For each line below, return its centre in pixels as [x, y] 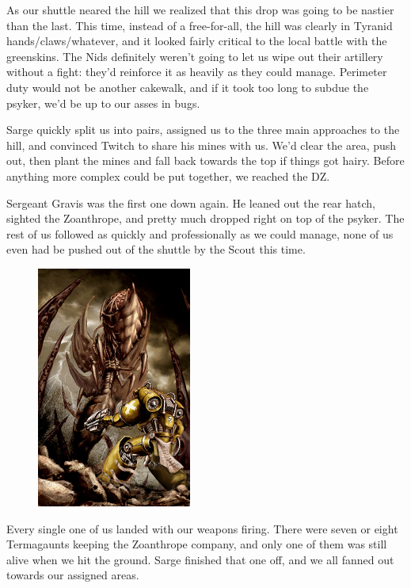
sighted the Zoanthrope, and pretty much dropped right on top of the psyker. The [205, 218]
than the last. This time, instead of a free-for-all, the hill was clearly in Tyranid [200, 25]
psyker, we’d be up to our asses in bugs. [103, 103]
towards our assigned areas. [73, 575]
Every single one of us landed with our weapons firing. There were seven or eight [202, 528]
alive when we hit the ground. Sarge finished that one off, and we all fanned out [200, 559]
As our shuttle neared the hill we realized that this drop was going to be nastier [200, 10]
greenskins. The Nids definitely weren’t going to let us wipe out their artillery [195, 56]
